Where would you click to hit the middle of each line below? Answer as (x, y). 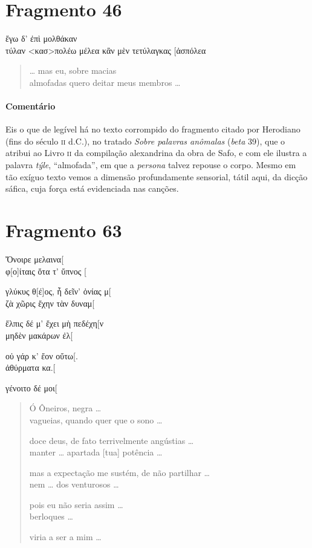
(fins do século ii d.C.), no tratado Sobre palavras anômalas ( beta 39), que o (145, 141)
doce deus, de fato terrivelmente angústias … (112, 440)
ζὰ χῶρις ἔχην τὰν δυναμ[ (50, 303)
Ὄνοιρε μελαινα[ (35, 259)
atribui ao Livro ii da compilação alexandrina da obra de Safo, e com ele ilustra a (156, 153)
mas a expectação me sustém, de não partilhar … (119, 472)
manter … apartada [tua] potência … (96, 452)
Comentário (31, 106)
